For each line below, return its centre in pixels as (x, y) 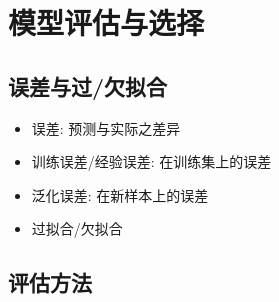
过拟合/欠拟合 (77, 228)
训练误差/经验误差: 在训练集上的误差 (151, 161)
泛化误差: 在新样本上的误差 (120, 194)
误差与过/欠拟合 (88, 85)
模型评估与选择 (106, 22)
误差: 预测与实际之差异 (106, 127)
